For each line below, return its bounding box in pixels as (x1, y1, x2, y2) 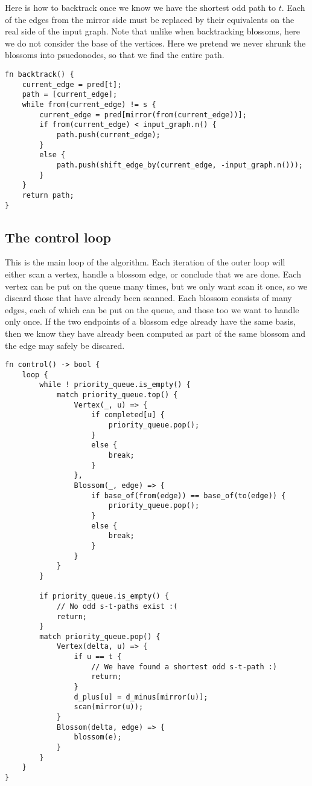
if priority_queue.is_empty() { (39, 592, 170, 601)
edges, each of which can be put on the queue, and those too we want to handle (5, 303, 299, 316)
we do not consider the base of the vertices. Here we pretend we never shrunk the (5, 36, 306, 49)
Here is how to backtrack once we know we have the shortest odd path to (5, 1, 276, 13)
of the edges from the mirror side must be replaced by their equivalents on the (5, 13, 294, 25)
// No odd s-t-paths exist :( (56, 602, 178, 611)
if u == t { (74, 652, 122, 661)
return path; (22, 190, 74, 200)
